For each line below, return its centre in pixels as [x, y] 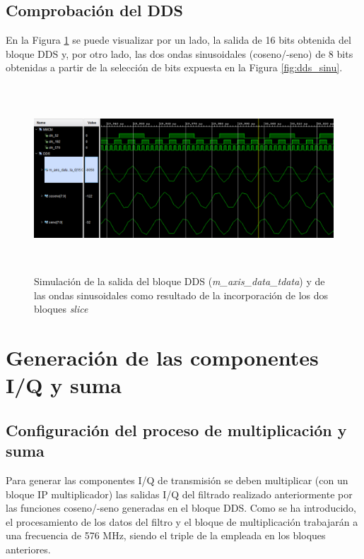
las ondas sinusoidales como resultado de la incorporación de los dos [181, 295]
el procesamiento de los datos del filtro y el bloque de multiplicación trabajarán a [182, 521]
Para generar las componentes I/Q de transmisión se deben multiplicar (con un [177, 480]
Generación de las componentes [162, 357]
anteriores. [28, 549]
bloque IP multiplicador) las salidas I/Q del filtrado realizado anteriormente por [179, 494]
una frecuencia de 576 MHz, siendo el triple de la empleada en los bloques [166, 535]
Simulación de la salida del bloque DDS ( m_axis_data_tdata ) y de [180, 281]
